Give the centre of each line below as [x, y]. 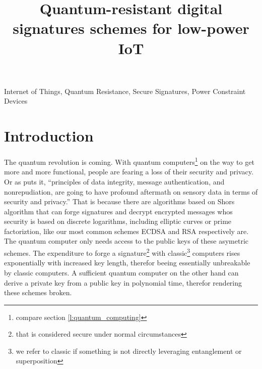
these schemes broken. [38, 292]
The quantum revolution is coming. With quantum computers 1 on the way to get [129, 161]
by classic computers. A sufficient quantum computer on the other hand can [121, 272]
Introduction [49, 136]
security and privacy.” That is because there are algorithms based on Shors [119, 201]
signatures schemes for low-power [131, 28]
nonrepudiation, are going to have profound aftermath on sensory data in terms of [131, 191]
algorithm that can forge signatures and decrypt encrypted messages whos [118, 211]
